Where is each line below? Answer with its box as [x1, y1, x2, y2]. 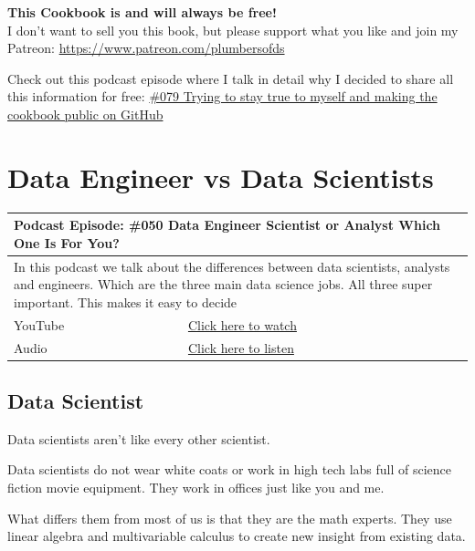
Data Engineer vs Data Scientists [7, 158, 434, 195]
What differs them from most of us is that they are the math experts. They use [7, 508, 452, 527]
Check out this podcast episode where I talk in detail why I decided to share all [7, 68, 454, 88]
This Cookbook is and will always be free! [7, 3, 277, 21]
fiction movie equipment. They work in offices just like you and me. [7, 477, 385, 496]
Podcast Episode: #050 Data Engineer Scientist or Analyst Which [14, 215, 441, 234]
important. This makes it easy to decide [14, 292, 237, 311]
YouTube [14, 315, 65, 334]
